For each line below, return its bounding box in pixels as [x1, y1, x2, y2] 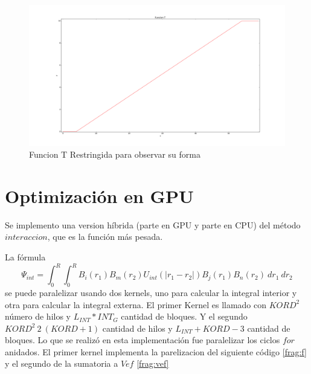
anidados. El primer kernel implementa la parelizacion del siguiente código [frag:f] [5, 345, 307, 358]
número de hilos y [5, 310, 71, 323]
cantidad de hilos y [102, 321, 173, 334]
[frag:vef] [136, 357, 169, 370]
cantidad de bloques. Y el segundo [121, 310, 248, 323]
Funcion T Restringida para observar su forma [29, 148, 200, 161]
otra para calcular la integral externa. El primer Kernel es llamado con [5, 298, 267, 311]
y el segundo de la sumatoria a [5, 357, 118, 370]
